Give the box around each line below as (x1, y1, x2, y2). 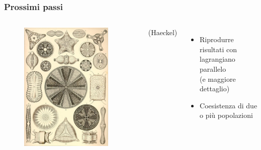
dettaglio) (200, 83, 230, 94)
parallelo (200, 64, 226, 74)
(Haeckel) (148, 27, 178, 38)
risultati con (200, 44, 237, 54)
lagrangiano (200, 54, 235, 64)
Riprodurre (200, 34, 234, 45)
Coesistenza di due (200, 100, 257, 110)
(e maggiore (200, 73, 236, 84)
